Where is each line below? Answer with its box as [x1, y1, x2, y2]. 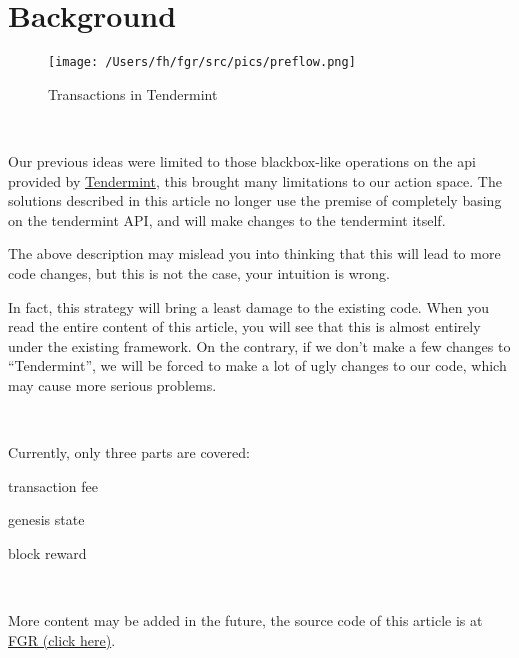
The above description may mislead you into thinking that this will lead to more [8, 243, 501, 264]
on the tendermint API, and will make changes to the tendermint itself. [8, 209, 446, 230]
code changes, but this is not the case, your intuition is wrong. [8, 262, 390, 283]
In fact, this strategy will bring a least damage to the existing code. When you [8, 296, 490, 317]
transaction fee [8, 475, 98, 496]
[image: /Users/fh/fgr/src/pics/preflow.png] [48, 55, 356, 70]
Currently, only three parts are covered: [8, 442, 250, 463]
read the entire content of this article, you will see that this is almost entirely [8, 316, 481, 337]
